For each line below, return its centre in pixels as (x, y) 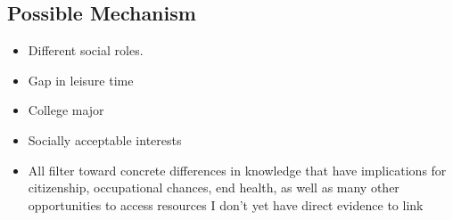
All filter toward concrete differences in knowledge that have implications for (237, 170)
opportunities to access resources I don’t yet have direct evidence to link (226, 204)
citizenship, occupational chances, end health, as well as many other (214, 187)
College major (66, 110)
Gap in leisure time (81, 80)
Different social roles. (86, 50)
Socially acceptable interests (105, 139)
